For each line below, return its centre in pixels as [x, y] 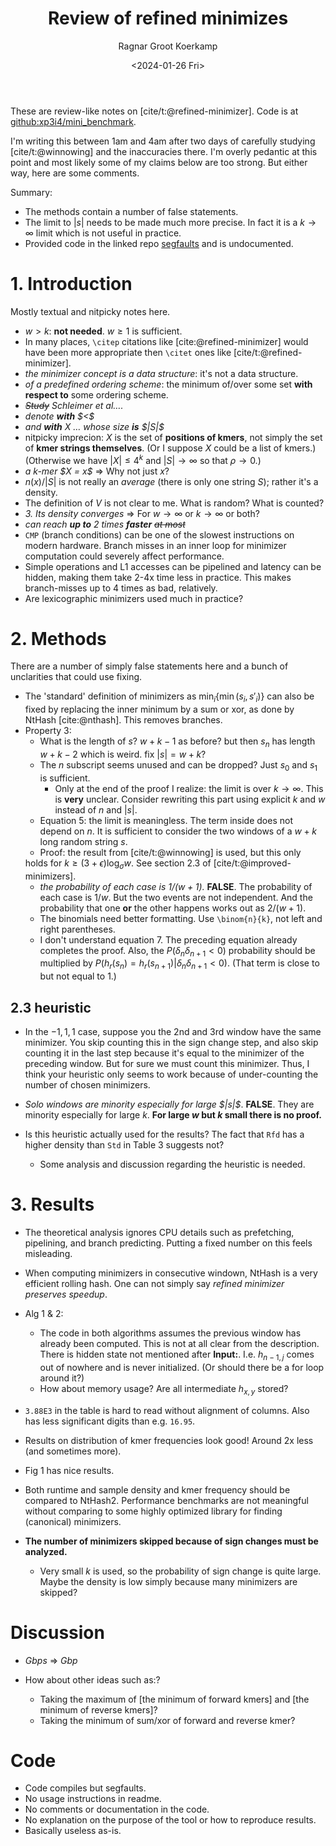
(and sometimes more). [73, 1451]
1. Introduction [71, 284]
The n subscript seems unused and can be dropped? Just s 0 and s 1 [178, 766]
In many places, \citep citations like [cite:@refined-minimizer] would [166, 341]
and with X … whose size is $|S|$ [94, 426]
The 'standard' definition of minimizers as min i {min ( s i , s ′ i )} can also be [169, 697]
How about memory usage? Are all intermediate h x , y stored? [164, 1389]
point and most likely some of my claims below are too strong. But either [159, 162]
